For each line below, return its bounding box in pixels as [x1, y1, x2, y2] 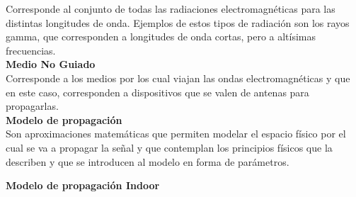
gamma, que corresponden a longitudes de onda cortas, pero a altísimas [6, 29, 316, 44]
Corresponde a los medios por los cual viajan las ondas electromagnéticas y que [6, 70, 350, 85]
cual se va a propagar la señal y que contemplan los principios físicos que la [6, 140, 333, 154]
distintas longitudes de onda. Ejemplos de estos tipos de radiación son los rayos [6, 15, 350, 30]
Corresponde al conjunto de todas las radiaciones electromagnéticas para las [6, 1, 335, 16]
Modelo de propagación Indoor [6, 178, 160, 193]
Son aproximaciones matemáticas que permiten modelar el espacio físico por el [6, 126, 346, 141]
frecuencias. [6, 43, 56, 57]
